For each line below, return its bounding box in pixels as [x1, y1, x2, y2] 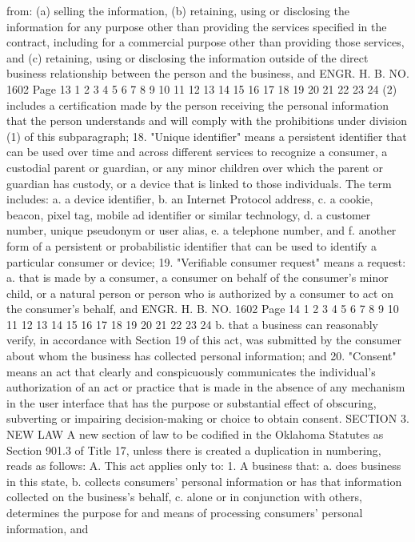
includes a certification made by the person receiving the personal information [6, 96, 389, 113]
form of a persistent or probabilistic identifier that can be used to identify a [6, 237, 377, 254]
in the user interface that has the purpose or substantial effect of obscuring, [6, 394, 377, 411]
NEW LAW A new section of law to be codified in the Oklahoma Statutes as [6, 426, 384, 443]
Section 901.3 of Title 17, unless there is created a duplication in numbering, [6, 441, 381, 458]
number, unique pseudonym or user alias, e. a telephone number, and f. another [6, 222, 397, 239]
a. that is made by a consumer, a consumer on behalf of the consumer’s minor [6, 269, 389, 286]
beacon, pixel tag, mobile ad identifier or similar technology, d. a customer [6, 206, 371, 223]
